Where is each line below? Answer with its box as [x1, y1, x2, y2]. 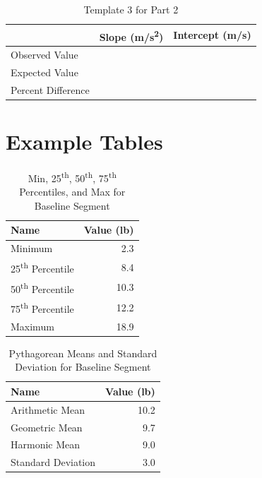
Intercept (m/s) [173, 28, 251, 42]
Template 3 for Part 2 [83, 2, 179, 16]
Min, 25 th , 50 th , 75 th [28, 169, 117, 185]
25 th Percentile [11, 259, 74, 275]
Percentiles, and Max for [19, 184, 126, 199]
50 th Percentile [11, 279, 74, 296]
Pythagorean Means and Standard [8, 345, 157, 360]
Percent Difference [11, 82, 90, 97]
